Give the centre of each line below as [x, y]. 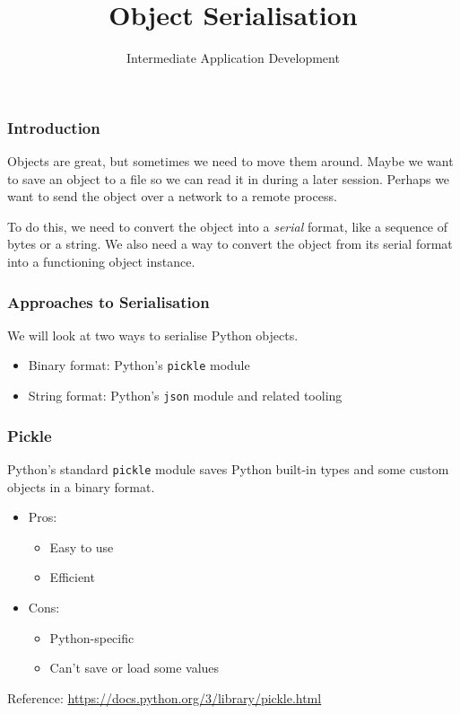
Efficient [72, 577]
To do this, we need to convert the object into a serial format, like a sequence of [228, 226]
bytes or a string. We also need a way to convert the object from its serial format [230, 244]
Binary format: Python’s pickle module [139, 365]
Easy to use [82, 547]
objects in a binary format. [81, 486]
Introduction [54, 127]
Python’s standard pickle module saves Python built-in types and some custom [228, 468]
